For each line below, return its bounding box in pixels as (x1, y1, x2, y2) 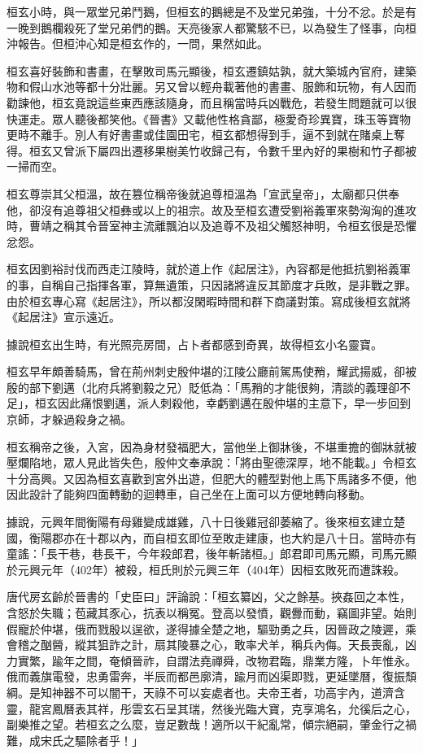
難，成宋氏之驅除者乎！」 (7, 731, 143, 748)
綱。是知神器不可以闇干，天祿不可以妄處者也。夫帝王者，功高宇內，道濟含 (7, 683, 405, 700)
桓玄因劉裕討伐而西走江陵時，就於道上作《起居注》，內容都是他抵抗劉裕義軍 (7, 260, 411, 277)
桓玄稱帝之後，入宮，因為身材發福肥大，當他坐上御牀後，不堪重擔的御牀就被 (7, 438, 416, 455)
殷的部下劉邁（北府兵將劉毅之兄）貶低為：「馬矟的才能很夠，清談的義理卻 (7, 378, 399, 395)
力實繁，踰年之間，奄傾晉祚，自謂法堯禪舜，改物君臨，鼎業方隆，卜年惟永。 (7, 652, 416, 669)
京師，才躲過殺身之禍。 (7, 411, 132, 428)
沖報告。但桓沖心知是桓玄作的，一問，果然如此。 (7, 35, 268, 52)
